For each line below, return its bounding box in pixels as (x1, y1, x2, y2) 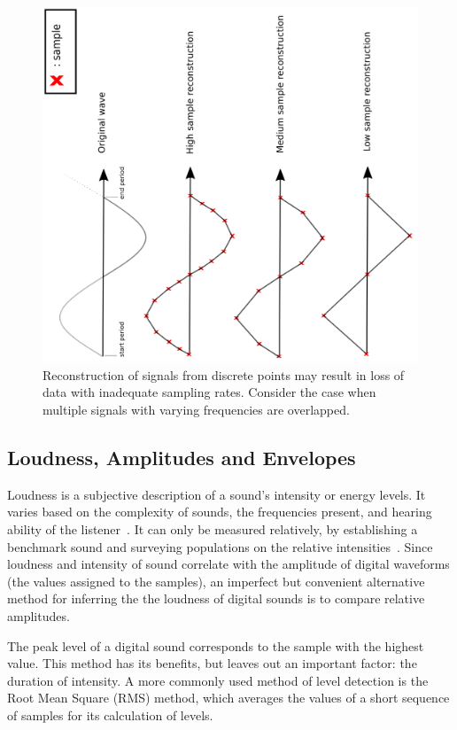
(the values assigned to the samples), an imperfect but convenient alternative (7, 571, 425, 590)
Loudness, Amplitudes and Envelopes (7, 443, 356, 470)
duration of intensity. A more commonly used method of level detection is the (7, 671, 429, 689)
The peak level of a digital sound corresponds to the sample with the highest (7, 636, 424, 655)
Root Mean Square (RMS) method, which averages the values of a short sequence (7, 688, 450, 707)
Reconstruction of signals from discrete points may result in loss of (43, 365, 405, 384)
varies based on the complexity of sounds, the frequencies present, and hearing (7, 502, 432, 521)
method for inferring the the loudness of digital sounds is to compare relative (7, 589, 425, 608)
